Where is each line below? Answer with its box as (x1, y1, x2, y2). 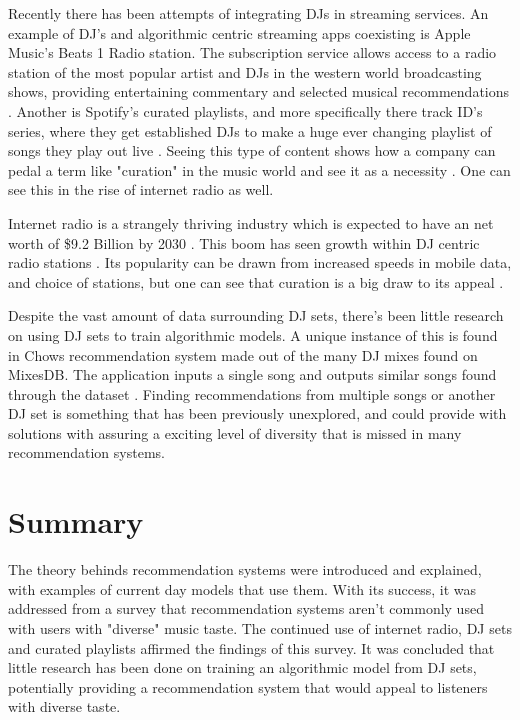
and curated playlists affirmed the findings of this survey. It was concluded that (8, 637, 495, 658)
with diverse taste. (8, 696, 121, 717)
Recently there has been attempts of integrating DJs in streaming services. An (8, 3, 489, 23)
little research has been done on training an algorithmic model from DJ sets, (8, 657, 477, 678)
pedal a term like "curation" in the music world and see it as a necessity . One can (8, 159, 511, 180)
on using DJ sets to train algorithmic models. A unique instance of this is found (8, 324, 498, 345)
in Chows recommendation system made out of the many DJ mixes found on (8, 344, 478, 365)
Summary (8, 501, 144, 542)
